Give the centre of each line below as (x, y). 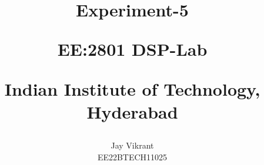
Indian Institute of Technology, (132, 88)
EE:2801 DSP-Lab (132, 49)
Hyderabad (132, 111)
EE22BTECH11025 (132, 156)
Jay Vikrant (132, 145)
